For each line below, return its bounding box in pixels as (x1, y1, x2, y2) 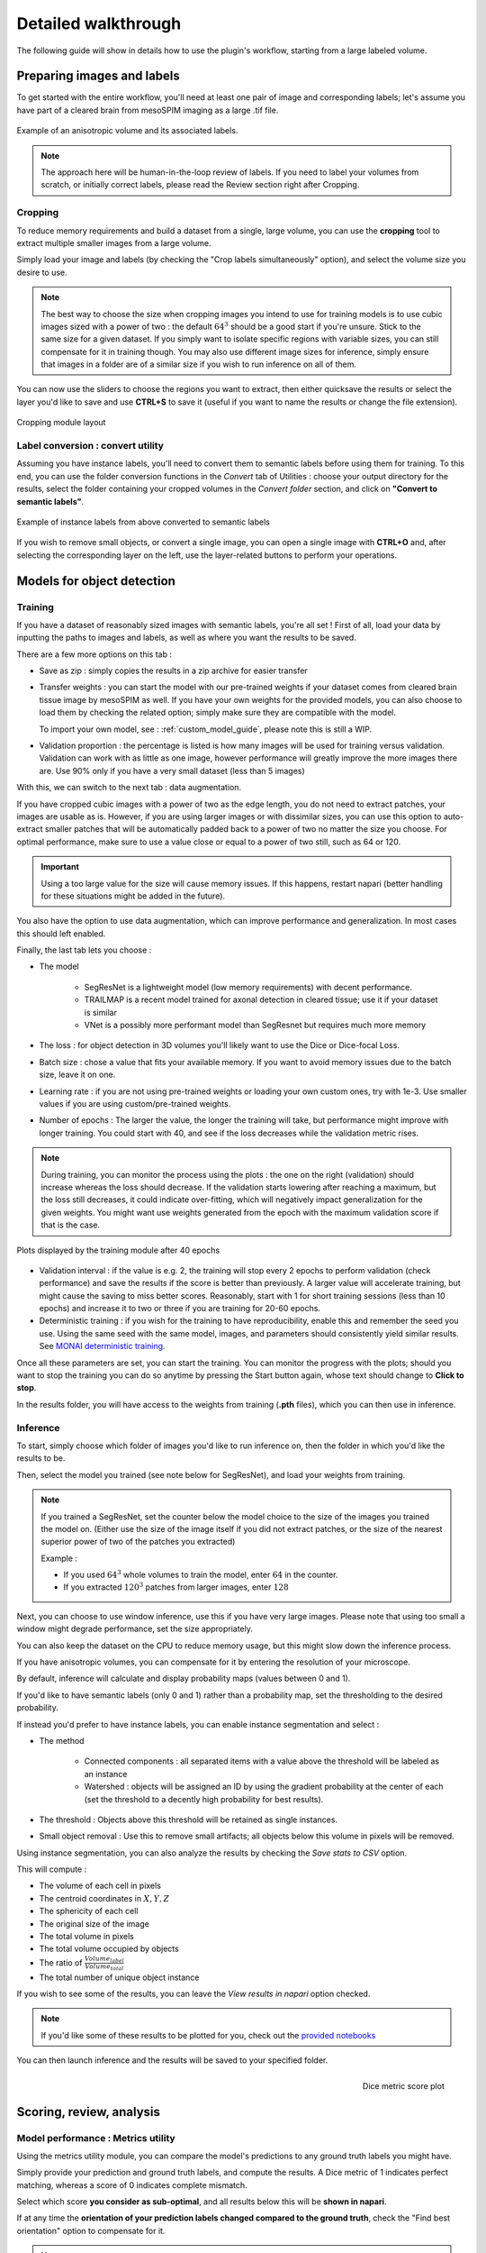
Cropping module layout (16, 417, 106, 428)
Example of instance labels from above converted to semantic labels (16, 516, 270, 527)
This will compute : (16, 1864, 87, 1874)
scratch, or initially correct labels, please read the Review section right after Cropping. (40, 179, 360, 190)
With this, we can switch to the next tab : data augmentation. (16, 782, 242, 793)
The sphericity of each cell (39, 1906, 139, 1917)
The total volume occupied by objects (39, 1943, 179, 1955)
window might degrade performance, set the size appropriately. (16, 1623, 254, 1635)
